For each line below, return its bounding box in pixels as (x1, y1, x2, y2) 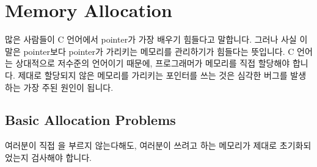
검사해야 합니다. (31, 151, 92, 163)
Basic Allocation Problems (5, 110, 176, 129)
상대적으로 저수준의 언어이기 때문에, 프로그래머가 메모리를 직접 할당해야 (15, 57, 290, 69)
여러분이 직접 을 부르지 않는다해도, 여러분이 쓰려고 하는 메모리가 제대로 (5, 139, 277, 152)
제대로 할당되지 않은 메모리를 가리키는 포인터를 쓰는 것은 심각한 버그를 (18, 68, 288, 81)
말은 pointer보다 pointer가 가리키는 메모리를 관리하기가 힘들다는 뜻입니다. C (5, 44, 294, 57)
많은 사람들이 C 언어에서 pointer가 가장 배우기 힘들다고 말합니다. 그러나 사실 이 (5, 33, 308, 46)
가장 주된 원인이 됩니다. (23, 80, 114, 93)
